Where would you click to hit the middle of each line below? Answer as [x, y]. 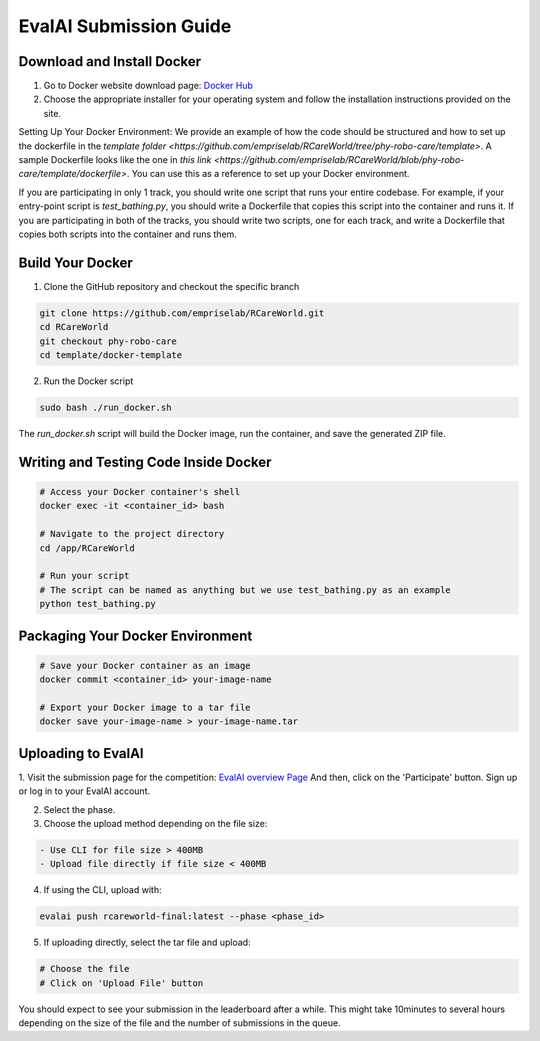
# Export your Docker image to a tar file [145, 707]
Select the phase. [79, 809]
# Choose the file [84, 969]
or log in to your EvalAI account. [84, 791]
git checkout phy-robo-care [108, 341]
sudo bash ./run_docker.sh [105, 407]
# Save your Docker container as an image [145, 665]
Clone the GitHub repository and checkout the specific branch [171, 286]
